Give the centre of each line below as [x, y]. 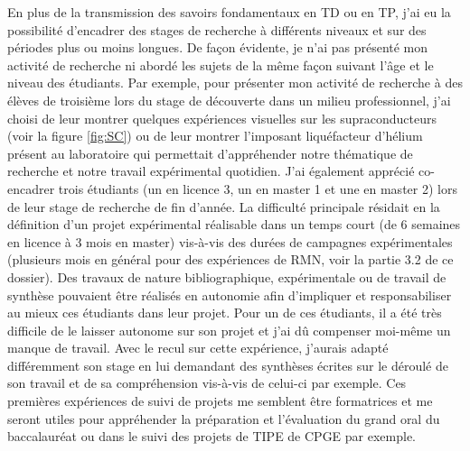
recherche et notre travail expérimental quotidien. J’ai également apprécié [211, 171]
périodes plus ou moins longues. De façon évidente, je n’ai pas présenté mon [218, 47]
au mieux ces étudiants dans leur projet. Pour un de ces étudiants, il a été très [225, 313]
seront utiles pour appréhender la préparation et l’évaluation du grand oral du [224, 418]
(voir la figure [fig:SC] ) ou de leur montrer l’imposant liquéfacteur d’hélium [215, 136]
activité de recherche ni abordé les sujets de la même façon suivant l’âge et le [221, 64]
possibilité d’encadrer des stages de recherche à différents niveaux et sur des [217, 29]
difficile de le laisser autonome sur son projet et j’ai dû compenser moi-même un [229, 330]
